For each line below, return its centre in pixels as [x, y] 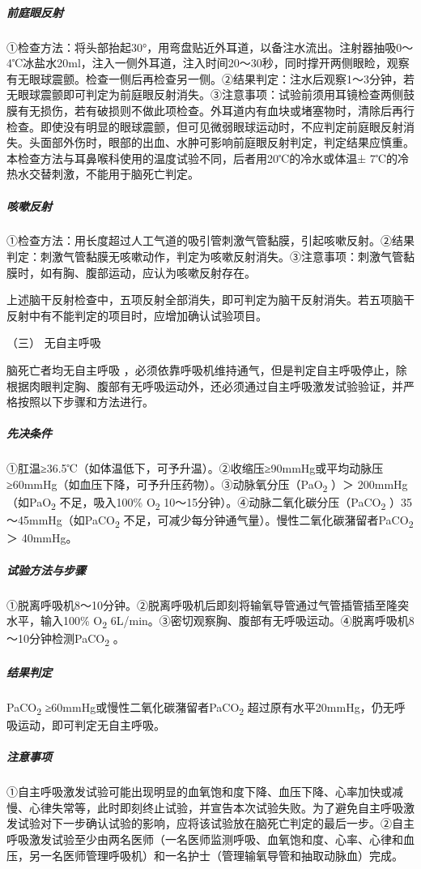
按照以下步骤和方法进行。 [85, 402]
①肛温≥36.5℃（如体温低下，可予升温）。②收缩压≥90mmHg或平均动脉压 [195, 468]
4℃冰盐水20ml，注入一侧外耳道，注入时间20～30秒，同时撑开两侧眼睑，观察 [208, 63]
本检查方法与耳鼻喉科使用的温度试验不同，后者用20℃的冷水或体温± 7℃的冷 [208, 158]
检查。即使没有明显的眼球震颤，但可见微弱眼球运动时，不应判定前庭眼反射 [205, 126]
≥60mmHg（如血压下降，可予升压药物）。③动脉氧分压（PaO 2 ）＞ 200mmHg [207, 485]
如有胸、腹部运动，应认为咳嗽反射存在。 [148, 272]
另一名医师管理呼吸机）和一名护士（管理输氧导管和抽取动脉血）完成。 [216, 855]
